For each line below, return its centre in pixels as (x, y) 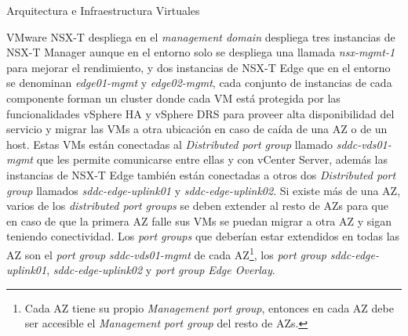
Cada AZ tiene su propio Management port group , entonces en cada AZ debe (209, 307)
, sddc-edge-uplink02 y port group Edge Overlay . (161, 270)
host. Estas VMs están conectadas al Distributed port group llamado (169, 144)
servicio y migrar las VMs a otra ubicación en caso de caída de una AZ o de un (197, 129)
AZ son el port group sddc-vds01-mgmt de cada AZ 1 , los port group (167, 253)
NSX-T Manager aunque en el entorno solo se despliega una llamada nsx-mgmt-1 (201, 52)
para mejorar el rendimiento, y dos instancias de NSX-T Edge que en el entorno (199, 67)
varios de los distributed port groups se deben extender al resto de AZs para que (197, 206)
